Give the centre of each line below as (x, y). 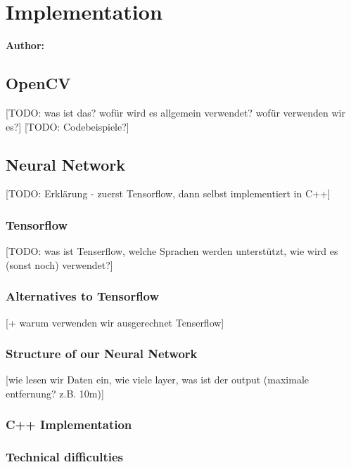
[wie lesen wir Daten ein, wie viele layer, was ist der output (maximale (157, 380)
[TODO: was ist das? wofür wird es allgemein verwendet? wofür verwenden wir (175, 112)
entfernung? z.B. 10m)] (55, 393)
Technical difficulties (65, 457)
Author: (25, 45)
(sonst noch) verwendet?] (59, 264)
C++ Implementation (69, 425)
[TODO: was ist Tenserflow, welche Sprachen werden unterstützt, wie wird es (172, 251)
